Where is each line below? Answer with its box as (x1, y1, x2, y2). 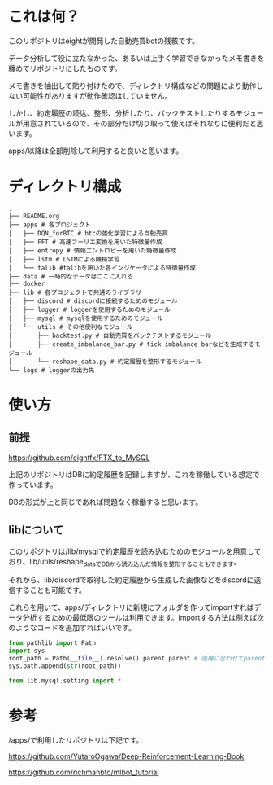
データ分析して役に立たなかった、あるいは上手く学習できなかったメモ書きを (8, 53, 265, 63)
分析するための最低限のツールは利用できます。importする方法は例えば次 (22, 612, 265, 623)
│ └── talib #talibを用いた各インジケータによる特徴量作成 (8, 264, 197, 272)
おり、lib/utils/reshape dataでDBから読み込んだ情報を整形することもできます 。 (8, 556, 241, 568)
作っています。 (8, 480, 58, 489)
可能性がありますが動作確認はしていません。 (22, 90, 172, 100)
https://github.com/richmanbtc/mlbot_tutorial (8, 767, 159, 777)
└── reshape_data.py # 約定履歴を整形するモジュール (37, 357, 202, 366)
